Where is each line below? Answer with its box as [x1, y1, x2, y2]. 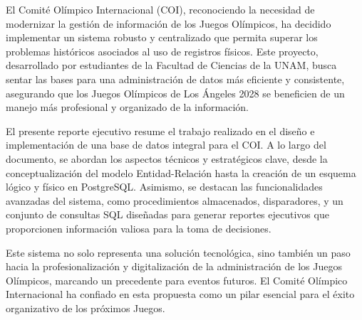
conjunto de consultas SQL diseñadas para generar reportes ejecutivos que [6, 207, 329, 222]
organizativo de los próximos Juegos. [6, 300, 165, 315]
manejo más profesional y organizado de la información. [6, 100, 249, 114]
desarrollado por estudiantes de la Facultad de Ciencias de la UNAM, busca [6, 58, 337, 73]
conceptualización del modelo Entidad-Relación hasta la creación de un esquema [6, 165, 356, 180]
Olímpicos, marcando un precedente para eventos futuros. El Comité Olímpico [6, 272, 348, 287]
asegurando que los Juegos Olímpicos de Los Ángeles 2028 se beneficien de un [6, 85, 345, 100]
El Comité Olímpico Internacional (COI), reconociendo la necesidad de [6, 2, 315, 16]
